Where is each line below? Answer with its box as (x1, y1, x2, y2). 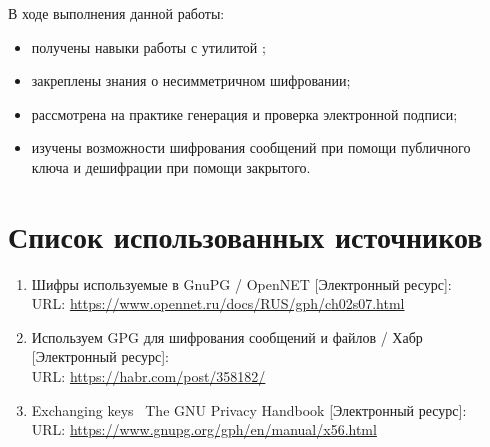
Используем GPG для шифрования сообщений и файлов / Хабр (31, 326, 423, 347)
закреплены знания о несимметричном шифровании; (31, 70, 351, 91)
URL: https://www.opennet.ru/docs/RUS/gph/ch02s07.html (31, 293, 405, 314)
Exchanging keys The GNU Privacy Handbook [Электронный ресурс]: (31, 399, 467, 420)
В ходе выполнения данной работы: (8, 3, 225, 23)
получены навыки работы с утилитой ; (31, 36, 266, 57)
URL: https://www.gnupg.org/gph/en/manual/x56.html (31, 419, 377, 440)
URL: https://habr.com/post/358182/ (31, 366, 266, 387)
